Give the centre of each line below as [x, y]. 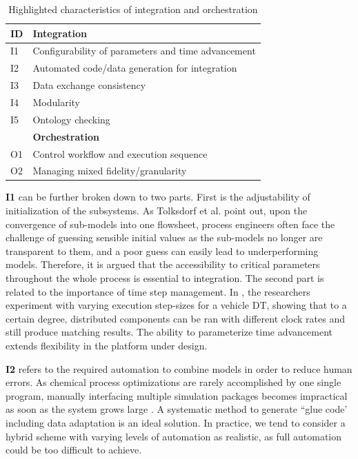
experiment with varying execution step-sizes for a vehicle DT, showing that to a [176, 305]
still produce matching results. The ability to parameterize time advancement [169, 332]
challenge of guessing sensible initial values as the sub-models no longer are [164, 237]
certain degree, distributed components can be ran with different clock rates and [176, 318]
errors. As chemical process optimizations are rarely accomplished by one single [173, 382]
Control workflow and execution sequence [120, 153]
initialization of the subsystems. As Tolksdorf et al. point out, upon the [157, 211]
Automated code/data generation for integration [135, 68]
